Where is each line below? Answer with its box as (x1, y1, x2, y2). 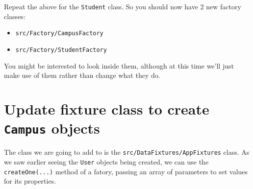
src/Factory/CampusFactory (15, 30, 103, 37)
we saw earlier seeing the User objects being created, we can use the (4, 156, 209, 166)
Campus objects (4, 118, 100, 138)
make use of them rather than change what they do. (4, 70, 160, 80)
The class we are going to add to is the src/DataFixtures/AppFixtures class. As (4, 147, 250, 157)
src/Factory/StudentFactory (15, 46, 107, 53)
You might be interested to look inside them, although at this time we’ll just (4, 60, 234, 71)
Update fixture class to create (4, 98, 209, 118)
